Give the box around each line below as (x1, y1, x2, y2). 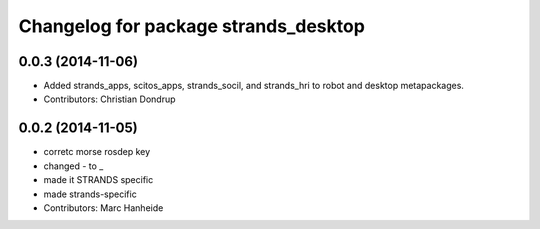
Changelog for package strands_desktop (18, 15, 365, 37)
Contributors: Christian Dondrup (43, 93, 176, 105)
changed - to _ (43, 160, 104, 172)
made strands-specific (43, 188, 137, 200)
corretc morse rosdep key (43, 146, 151, 158)
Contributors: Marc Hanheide (43, 201, 164, 214)
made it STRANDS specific (43, 174, 154, 186)
